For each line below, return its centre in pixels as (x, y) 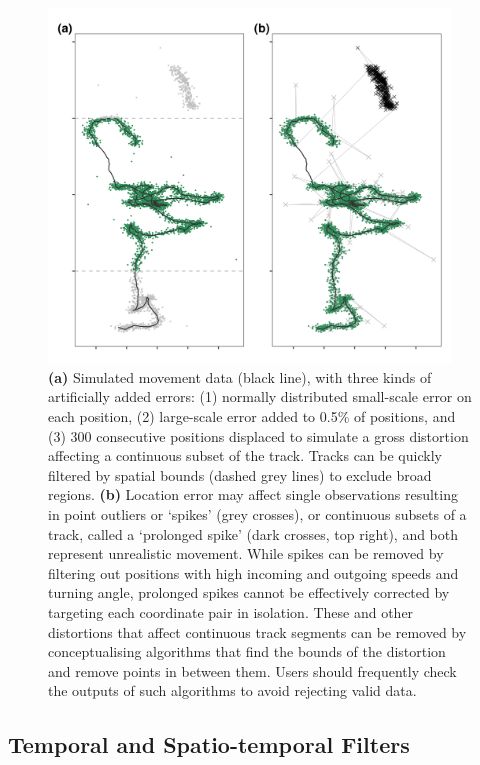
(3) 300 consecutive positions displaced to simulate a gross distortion (258, 435)
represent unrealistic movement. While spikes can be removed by (246, 553)
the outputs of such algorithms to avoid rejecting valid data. (232, 690)
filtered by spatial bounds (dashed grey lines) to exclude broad (240, 474)
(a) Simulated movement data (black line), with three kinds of (240, 376)
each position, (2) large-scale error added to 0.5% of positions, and (252, 415)
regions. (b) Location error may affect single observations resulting (253, 494)
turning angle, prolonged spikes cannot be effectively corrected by (249, 592)
